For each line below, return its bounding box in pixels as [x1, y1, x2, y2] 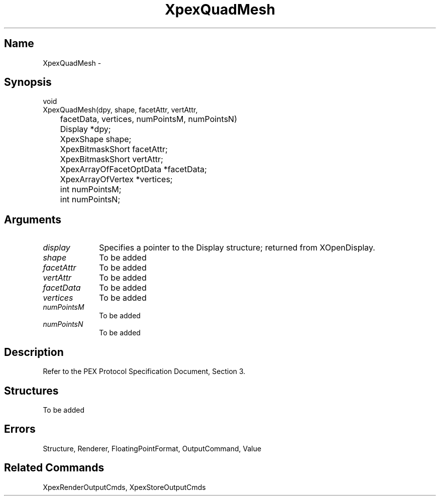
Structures [4, 384, 59, 397]
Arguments [4, 213, 62, 226]
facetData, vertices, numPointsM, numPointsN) [60, 114, 237, 124]
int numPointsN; [60, 194, 121, 205]
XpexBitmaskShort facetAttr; [60, 144, 168, 155]
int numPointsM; [60, 184, 122, 195]
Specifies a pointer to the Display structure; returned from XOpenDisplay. [99, 242, 375, 253]
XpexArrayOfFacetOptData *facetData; [60, 164, 207, 175]
